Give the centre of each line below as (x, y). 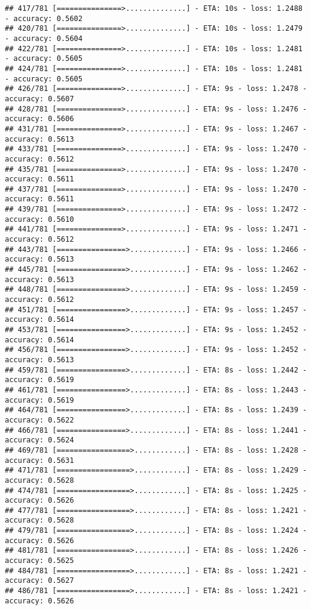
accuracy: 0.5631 (39, 460)
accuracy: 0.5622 (39, 420)
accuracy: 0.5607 (39, 99)
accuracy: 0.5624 (39, 440)
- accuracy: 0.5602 (44, 18)
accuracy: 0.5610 (39, 219)
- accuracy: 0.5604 (44, 38)
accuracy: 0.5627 (39, 581)
